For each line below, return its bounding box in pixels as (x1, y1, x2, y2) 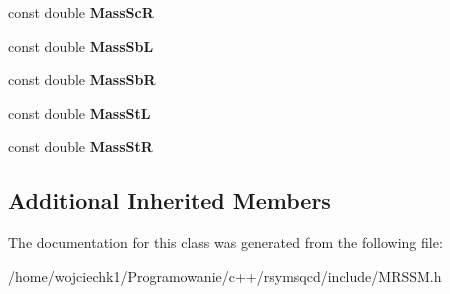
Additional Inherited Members (8, 185, 331, 216)
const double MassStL (8, 102, 151, 123)
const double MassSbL (8, 35, 154, 56)
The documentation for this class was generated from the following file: (8, 232, 443, 253)
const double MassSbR (8, 69, 156, 90)
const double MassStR (8, 136, 153, 157)
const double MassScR (8, 2, 154, 22)
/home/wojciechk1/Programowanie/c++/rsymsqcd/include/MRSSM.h (8, 265, 442, 286)
